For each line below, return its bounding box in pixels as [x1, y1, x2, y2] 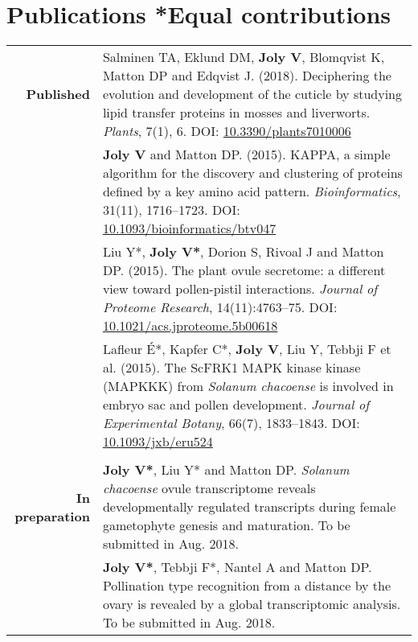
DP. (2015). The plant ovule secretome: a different [102, 261, 386, 280]
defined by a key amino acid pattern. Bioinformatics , [102, 182, 401, 201]
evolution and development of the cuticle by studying [102, 84, 402, 104]
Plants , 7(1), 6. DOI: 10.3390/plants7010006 [102, 121, 351, 141]
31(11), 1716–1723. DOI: [102, 200, 240, 220]
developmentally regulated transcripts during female [102, 497, 396, 516]
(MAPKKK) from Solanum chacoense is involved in [102, 377, 394, 396]
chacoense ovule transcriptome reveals [102, 479, 316, 498]
